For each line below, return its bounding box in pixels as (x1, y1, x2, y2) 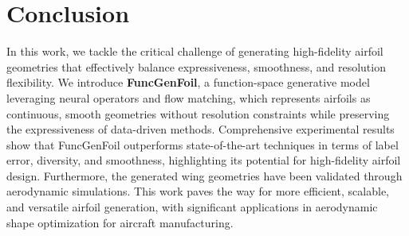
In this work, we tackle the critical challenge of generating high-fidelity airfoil (6, 43, 383, 60)
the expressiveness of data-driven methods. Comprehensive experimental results (6, 121, 395, 137)
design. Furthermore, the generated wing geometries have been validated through (6, 167, 403, 184)
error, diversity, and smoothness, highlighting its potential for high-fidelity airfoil (6, 152, 401, 168)
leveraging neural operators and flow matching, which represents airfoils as (6, 89, 371, 106)
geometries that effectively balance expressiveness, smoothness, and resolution (6, 58, 386, 75)
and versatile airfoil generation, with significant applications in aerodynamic (6, 199, 378, 215)
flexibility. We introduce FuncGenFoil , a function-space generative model (6, 74, 370, 91)
